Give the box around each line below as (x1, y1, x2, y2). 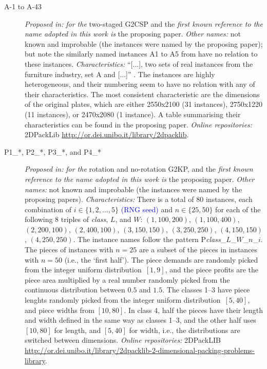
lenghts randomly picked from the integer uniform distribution (25, 294, 221, 305)
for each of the (215, 204, 261, 214)
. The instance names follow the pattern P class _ (73, 234, 226, 245)
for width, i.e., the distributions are (129, 324, 240, 335)
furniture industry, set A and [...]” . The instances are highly (25, 68, 215, 79)
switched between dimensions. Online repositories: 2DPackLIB (25, 335, 221, 345)
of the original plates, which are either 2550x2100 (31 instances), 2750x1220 (25, 99, 263, 109)
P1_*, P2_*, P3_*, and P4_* (4, 146, 102, 157)
